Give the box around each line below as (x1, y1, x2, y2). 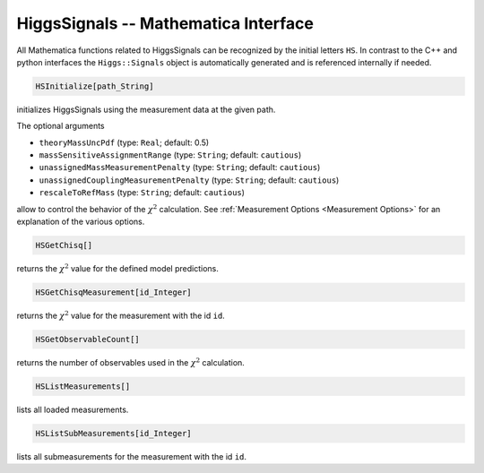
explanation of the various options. (16, 216, 145, 228)
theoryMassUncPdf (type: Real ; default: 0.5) (39, 137, 210, 148)
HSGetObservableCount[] (35, 334, 141, 344)
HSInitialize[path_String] (35, 81, 154, 91)
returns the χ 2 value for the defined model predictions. (16, 262, 219, 273)
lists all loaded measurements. (16, 404, 129, 415)
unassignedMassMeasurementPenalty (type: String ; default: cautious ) (39, 162, 321, 173)
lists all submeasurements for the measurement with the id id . (16, 451, 246, 461)
